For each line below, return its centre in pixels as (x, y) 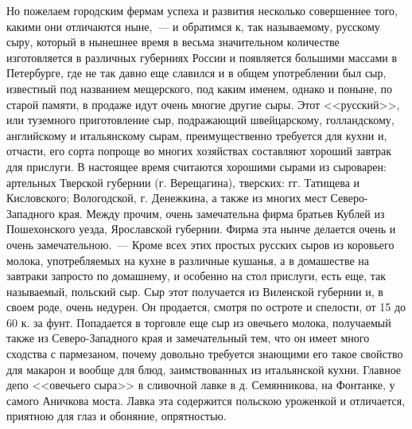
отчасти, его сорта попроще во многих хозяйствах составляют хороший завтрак (199, 151)
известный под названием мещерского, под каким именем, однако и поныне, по (199, 88)
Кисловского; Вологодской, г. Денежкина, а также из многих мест (167, 198)
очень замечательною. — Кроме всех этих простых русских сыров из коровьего (200, 244)
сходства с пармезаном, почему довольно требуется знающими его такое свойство (205, 354)
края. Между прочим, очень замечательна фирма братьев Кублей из (222, 213)
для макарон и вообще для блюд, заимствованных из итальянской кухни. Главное (204, 369)
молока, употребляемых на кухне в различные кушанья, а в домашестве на (188, 260)
